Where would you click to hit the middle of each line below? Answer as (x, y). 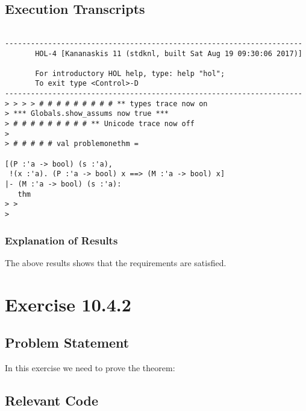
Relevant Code (52, 400)
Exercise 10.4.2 (68, 304)
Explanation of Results (61, 240)
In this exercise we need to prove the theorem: (90, 368)
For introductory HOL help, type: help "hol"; (130, 73)
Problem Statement (67, 342)
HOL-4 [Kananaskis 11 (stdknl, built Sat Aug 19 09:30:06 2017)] (169, 53)
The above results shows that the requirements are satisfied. (116, 262)
